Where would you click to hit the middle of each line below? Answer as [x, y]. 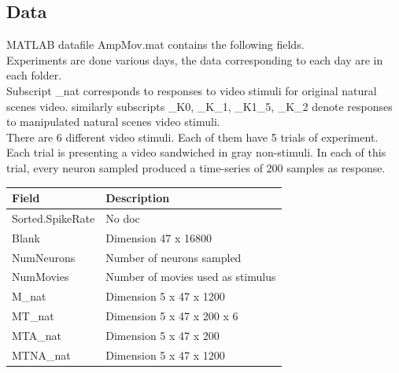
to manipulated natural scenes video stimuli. [113, 122]
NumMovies [41, 277]
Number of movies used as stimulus [191, 277]
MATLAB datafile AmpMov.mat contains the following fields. [155, 44]
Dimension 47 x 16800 [159, 237]
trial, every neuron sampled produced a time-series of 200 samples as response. [196, 167]
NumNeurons [44, 257]
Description [138, 198]
